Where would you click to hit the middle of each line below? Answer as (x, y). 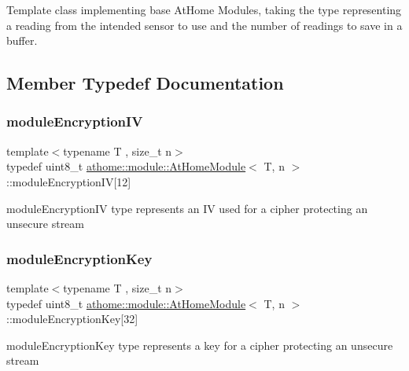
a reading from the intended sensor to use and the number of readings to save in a (204, 25)
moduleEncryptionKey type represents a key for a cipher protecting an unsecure (200, 345)
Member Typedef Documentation (145, 83)
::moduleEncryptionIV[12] (69, 181)
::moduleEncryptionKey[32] (72, 319)
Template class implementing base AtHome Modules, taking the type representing (204, 9)
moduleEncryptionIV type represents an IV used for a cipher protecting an (187, 208)
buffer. (22, 40)
